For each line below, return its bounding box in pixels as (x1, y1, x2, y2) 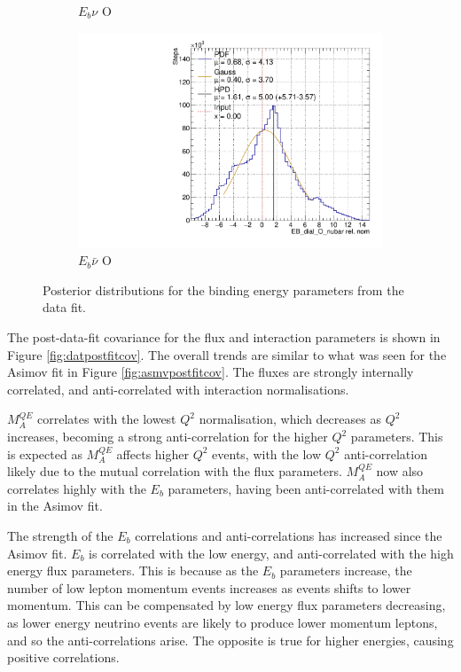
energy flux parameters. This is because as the (7, 561, 259, 580)
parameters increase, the (279, 561, 412, 580)
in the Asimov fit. (7, 496, 103, 515)
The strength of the (7, 527, 113, 545)
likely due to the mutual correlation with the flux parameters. (7, 462, 342, 481)
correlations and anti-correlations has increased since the (135, 527, 442, 545)
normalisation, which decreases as (199, 410, 381, 428)
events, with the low (212, 444, 322, 463)
